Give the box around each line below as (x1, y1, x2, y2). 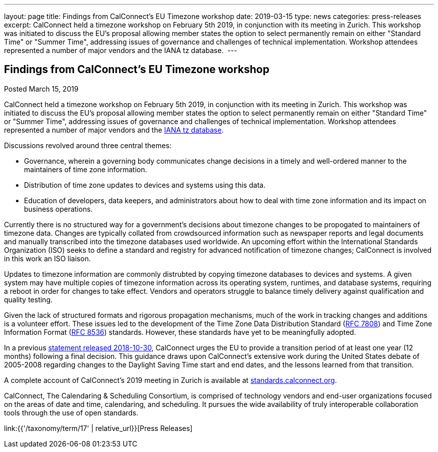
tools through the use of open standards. (4, 408, 138, 417)
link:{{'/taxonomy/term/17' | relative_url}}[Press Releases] (4, 423, 192, 432)
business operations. (24, 204, 93, 213)
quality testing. (4, 295, 53, 304)
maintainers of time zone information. (24, 165, 147, 174)
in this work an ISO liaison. (4, 254, 91, 263)
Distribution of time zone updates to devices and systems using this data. (24, 180, 265, 189)
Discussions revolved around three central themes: (4, 141, 171, 150)
